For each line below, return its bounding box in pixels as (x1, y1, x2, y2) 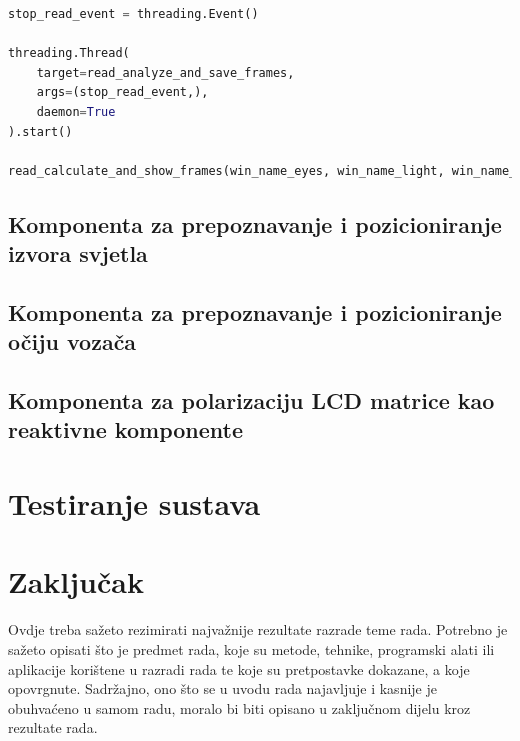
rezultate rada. (8, 717, 98, 738)
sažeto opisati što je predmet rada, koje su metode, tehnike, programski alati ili (8, 638, 495, 659)
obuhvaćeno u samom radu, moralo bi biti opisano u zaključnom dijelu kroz (8, 697, 471, 718)
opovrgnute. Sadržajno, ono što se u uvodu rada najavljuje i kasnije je (8, 678, 437, 699)
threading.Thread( (8, 46, 130, 61)
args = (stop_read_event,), (36, 85, 209, 100)
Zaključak (8, 561, 144, 602)
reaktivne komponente (8, 414, 243, 445)
